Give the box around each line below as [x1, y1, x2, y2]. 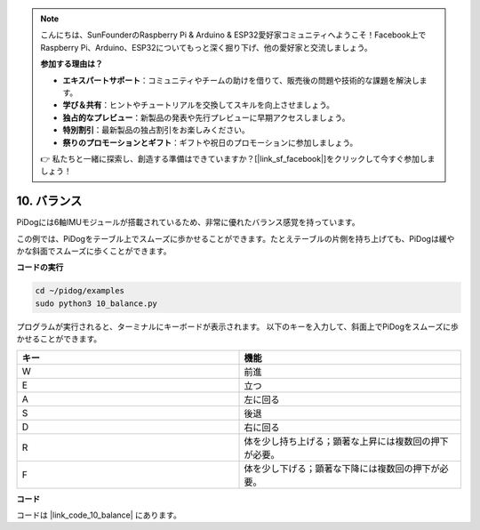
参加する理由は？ [40, 59, 103, 69]
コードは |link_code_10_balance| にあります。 [16, 510, 181, 520]
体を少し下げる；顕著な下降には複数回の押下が [244, 462, 440, 475]
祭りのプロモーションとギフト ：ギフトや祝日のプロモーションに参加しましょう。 [62, 137, 358, 148]
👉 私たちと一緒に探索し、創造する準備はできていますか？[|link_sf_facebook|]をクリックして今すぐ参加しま [40, 153, 436, 164]
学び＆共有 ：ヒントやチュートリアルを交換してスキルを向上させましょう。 [62, 100, 335, 110]
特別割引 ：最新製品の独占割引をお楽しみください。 [62, 124, 250, 135]
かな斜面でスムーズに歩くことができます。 [16, 245, 172, 256]
